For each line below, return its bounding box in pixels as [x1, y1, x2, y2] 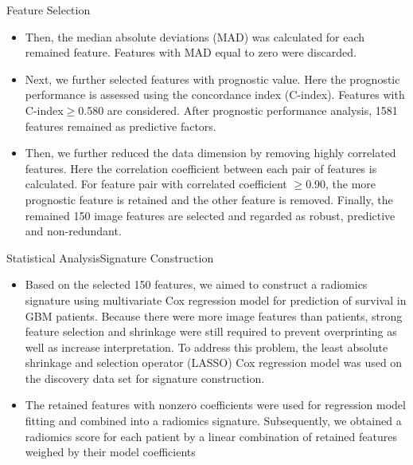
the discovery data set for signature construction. [25, 369, 265, 386]
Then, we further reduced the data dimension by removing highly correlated [25, 144, 396, 161]
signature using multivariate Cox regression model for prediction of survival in [25, 291, 407, 308]
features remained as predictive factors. [25, 117, 216, 134]
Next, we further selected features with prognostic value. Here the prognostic [25, 70, 400, 87]
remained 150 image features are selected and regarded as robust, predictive [25, 207, 395, 223]
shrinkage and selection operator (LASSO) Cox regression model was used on [25, 354, 403, 371]
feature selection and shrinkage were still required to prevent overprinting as [25, 323, 397, 340]
